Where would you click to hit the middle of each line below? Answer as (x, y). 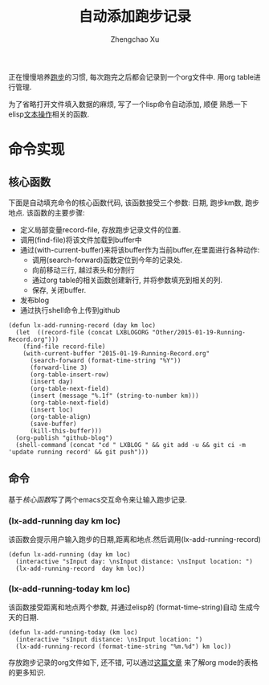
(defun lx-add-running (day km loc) (69, 555)
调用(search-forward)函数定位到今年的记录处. (107, 260)
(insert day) (51, 381)
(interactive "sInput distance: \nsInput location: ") (109, 640)
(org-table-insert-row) (69, 375)
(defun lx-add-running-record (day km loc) (82, 325)
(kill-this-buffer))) (66, 431)
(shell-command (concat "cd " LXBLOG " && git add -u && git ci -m (131, 445)
